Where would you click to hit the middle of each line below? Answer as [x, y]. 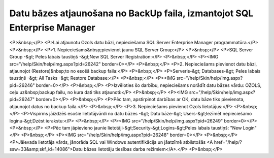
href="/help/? [228, 142]
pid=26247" [22, 100]
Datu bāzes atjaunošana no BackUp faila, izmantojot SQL [131, 13]
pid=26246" [22, 85]
